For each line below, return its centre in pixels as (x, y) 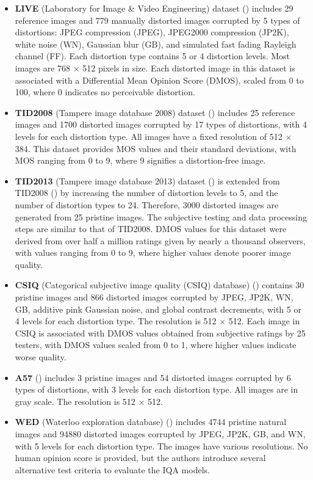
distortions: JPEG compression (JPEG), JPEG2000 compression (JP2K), (152, 32)
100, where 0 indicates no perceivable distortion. (105, 92)
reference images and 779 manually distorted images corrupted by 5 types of (157, 20)
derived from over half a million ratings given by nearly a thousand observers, (160, 240)
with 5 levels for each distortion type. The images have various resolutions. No (161, 445)
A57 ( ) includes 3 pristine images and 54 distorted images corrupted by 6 (153, 377)
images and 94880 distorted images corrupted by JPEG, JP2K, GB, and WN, (160, 434)
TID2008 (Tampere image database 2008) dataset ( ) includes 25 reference (155, 112)
